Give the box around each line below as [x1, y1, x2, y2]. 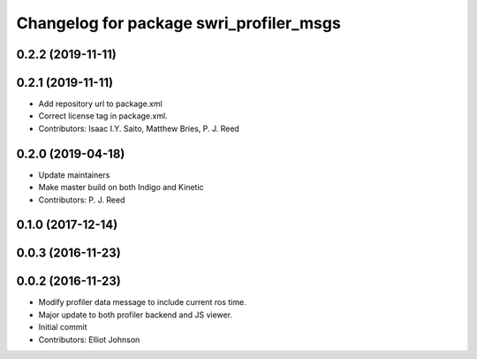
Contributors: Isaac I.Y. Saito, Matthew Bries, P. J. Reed [38, 123, 240, 134]
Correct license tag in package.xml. [38, 111, 168, 121]
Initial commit [38, 322, 87, 332]
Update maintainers [38, 169, 110, 180]
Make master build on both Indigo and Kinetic [38, 182, 204, 193]
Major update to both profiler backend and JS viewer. [38, 309, 233, 320]
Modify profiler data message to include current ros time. [38, 297, 246, 308]
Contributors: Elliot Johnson [38, 334, 140, 345]
